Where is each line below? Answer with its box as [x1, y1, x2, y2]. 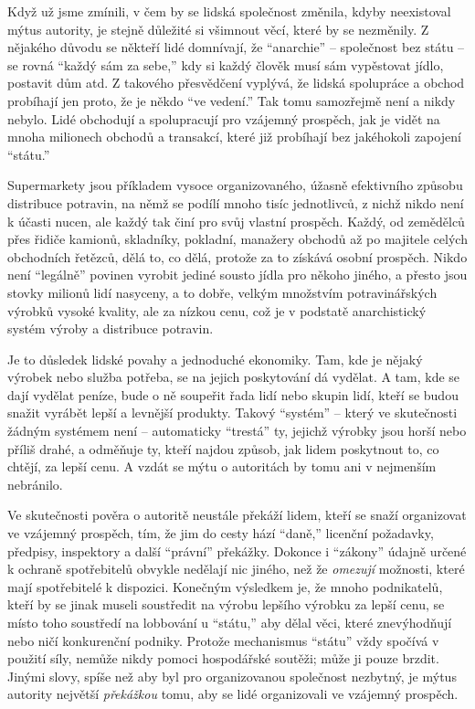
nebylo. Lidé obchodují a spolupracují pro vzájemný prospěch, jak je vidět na [7, 109, 440, 128]
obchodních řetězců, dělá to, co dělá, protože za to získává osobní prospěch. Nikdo [7, 247, 468, 266]
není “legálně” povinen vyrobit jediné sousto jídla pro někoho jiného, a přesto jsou [7, 265, 468, 284]
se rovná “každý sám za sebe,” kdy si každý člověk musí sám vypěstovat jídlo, [7, 55, 444, 74]
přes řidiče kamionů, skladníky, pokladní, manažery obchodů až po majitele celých [7, 229, 468, 249]
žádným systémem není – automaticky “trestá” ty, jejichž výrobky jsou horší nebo [7, 421, 467, 440]
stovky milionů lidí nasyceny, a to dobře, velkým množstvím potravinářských [7, 282, 438, 302]
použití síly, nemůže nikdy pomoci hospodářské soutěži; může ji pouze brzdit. [7, 649, 439, 668]
